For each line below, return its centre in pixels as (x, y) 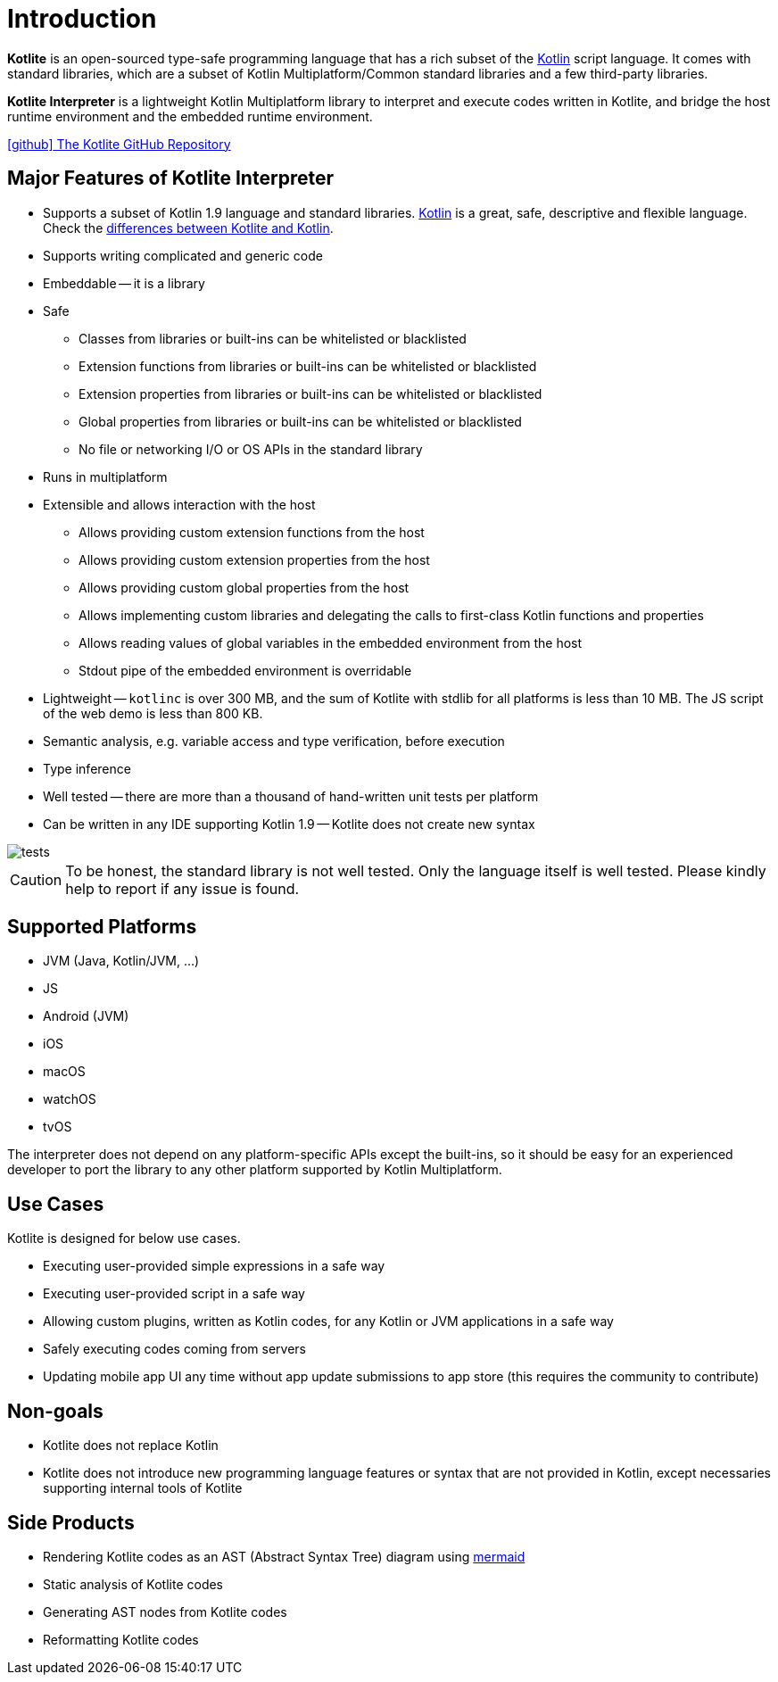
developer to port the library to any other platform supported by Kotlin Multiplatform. (255, 1170)
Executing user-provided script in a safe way (174, 1294)
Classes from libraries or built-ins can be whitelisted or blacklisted (273, 338)
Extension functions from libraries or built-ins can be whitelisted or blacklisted (308, 366)
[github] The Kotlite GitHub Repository (119, 144)
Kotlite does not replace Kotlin (131, 1446)
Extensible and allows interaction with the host (179, 504)
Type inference (87, 768)
